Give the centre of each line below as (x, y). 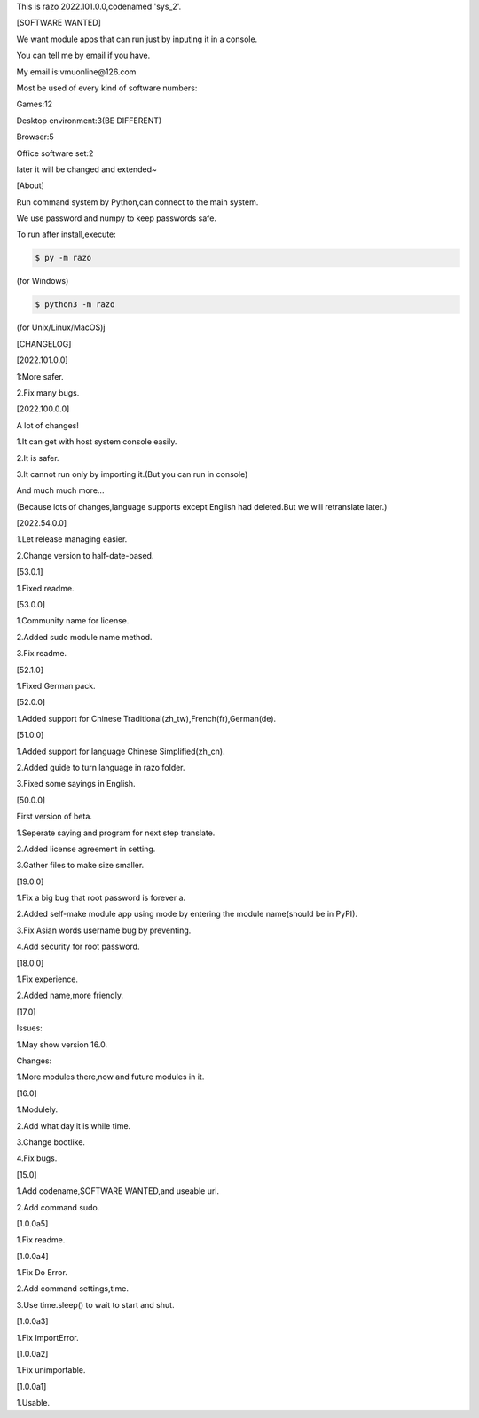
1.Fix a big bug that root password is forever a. (101, 898)
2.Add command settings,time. (72, 1289)
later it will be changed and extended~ (86, 169)
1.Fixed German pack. (56, 686)
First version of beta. (55, 817)
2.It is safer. (38, 458)
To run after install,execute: (67, 234)
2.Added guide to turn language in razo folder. (101, 767)
